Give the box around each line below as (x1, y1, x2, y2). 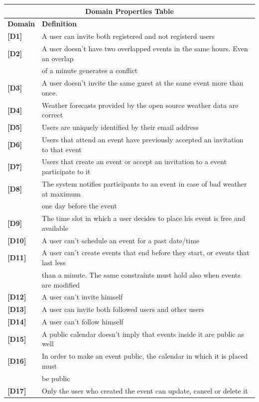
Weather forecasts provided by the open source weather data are (42, 100, 239, 110)
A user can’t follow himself (42, 316, 124, 327)
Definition (42, 18, 77, 29)
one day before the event (42, 201, 117, 211)
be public (42, 373, 70, 383)
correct (42, 109, 63, 120)
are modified (42, 279, 80, 290)
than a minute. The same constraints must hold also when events (42, 269, 241, 280)
